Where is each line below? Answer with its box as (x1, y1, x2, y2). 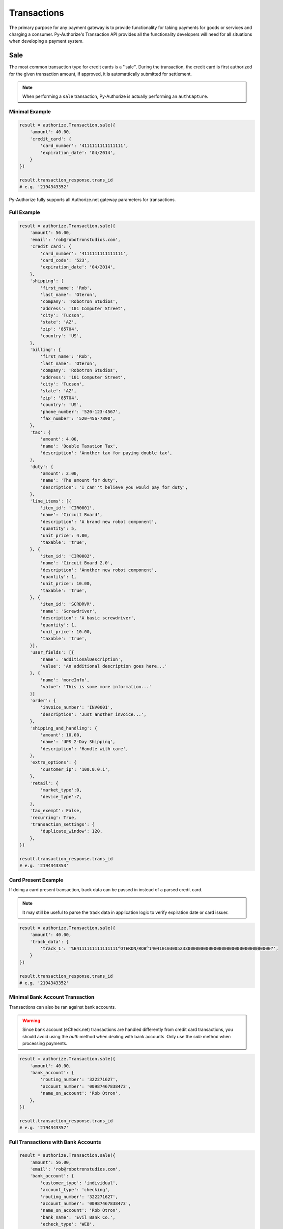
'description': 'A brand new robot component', (40, 519, 157, 525)
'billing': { (29, 347, 61, 352)
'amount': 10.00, (40, 732, 82, 737)
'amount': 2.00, (40, 471, 80, 476)
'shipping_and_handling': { (29, 725, 98, 731)
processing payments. (22, 1040, 67, 1047)
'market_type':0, (40, 787, 82, 793)
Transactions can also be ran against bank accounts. (9, 1004, 116, 1010)
